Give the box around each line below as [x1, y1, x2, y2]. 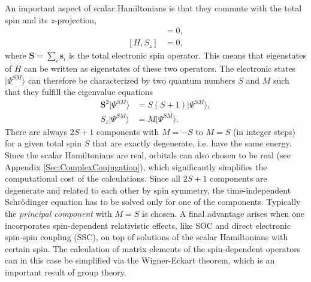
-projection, [54, 13, 96, 26]
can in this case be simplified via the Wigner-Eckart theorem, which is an [5, 254, 275, 266]
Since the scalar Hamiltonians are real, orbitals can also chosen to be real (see [5, 149, 291, 161]
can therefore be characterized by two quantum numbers [28, 73, 235, 86]
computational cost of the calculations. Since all [5, 172, 180, 185]
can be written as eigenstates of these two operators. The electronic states [24, 62, 296, 75]
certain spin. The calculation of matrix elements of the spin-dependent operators [5, 242, 301, 255]
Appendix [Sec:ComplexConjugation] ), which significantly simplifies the [5, 160, 267, 173]
